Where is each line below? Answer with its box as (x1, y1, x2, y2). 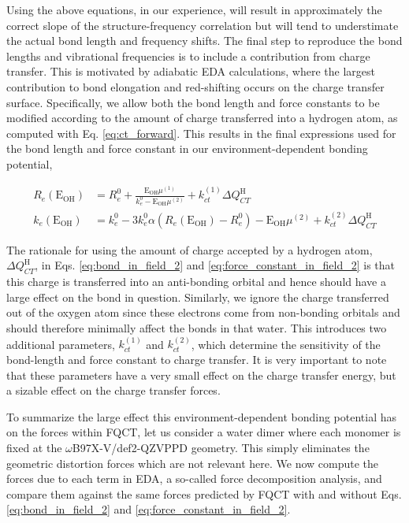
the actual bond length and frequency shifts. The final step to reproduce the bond (6, 32, 403, 49)
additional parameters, (6, 336, 115, 352)
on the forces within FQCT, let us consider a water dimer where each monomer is (6, 424, 401, 440)
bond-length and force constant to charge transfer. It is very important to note (6, 351, 387, 368)
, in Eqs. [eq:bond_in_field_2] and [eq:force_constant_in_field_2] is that (35, 257, 396, 273)
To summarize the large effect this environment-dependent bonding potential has (6, 408, 397, 425)
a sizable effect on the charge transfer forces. (6, 382, 221, 399)
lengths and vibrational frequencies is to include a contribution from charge (6, 47, 370, 64)
